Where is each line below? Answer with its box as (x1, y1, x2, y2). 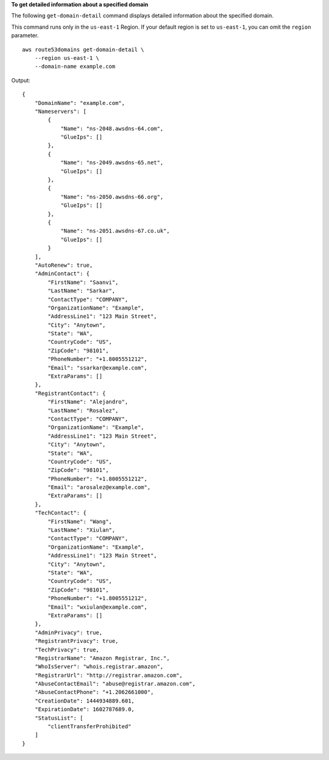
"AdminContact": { (34, 270, 90, 277)
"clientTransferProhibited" (48, 723, 132, 730)
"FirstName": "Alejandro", (48, 399, 129, 405)
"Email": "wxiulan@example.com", (48, 603, 147, 610)
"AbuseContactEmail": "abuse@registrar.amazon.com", (34, 681, 196, 687)
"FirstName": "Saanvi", (48, 278, 119, 286)
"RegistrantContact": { (34, 389, 106, 397)
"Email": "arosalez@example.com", (48, 484, 151, 491)
